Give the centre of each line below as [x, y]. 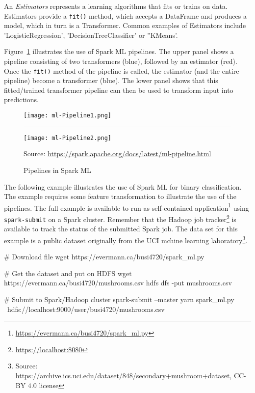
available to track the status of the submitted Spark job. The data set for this [121, 229]
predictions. [21, 99]
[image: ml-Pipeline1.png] [67, 116]
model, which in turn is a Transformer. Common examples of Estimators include [125, 25]
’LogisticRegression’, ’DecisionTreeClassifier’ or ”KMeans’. [91, 35]
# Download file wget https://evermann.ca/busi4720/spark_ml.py [104, 257]
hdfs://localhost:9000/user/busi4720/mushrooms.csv [86, 309]
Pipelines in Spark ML [57, 170]
